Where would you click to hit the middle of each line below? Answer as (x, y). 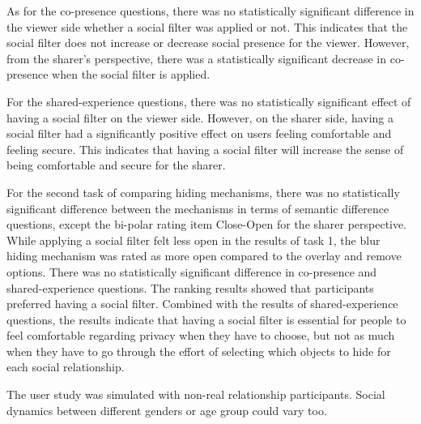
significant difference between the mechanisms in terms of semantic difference (198, 208)
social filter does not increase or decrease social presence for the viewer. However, (208, 43)
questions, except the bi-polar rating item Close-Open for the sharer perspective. (207, 224)
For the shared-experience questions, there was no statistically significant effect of (209, 101)
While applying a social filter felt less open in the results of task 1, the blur (193, 240)
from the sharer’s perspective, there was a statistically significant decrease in (197, 58)
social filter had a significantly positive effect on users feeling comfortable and (199, 133)
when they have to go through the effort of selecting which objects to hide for (199, 351)
